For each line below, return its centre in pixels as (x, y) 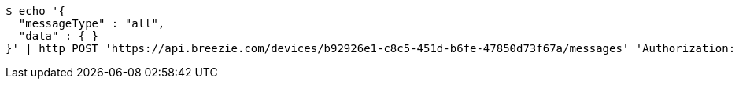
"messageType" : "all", (92, 23)
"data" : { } (59, 36)
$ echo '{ (35, 11)
